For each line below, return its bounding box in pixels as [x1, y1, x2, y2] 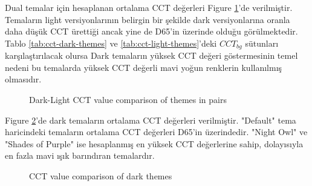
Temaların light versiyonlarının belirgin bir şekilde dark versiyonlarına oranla [5, 13, 290, 25]
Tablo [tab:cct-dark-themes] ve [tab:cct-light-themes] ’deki [5, 36, 217, 49]
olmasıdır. [5, 73, 42, 85]
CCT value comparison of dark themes [29, 169, 172, 182]
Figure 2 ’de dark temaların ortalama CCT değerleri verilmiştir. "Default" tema [5, 113, 296, 126]
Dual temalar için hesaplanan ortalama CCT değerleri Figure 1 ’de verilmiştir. [5, 1, 293, 13]
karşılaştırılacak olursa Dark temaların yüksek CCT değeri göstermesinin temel [5, 49, 298, 62]
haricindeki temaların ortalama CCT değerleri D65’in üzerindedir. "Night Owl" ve [5, 125, 308, 138]
